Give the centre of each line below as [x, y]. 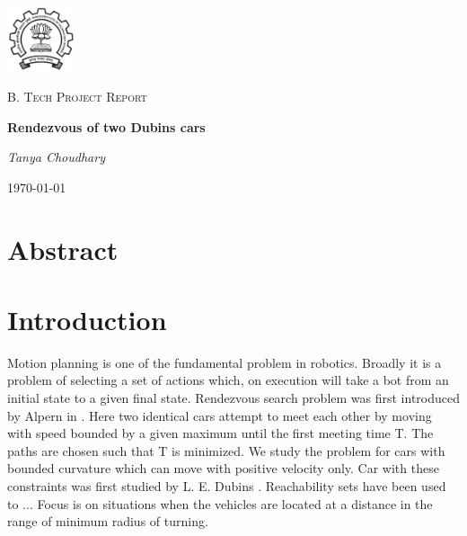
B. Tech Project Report [77, 97]
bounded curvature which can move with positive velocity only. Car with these [223, 468]
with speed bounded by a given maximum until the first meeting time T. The [220, 433]
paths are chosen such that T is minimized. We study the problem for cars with [226, 450]
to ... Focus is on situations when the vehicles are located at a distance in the [220, 503]
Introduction [87, 319]
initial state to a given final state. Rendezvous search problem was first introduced [234, 398]
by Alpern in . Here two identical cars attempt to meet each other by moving [220, 415]
